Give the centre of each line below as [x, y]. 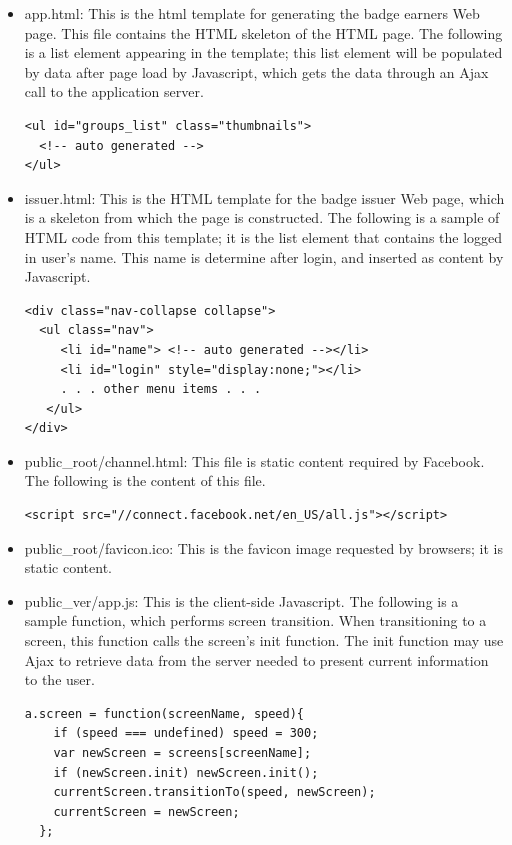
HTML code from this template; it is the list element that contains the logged [263, 236]
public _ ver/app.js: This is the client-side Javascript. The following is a [241, 600]
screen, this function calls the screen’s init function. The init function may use [264, 640]
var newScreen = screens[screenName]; [182, 753]
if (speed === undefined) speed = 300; [186, 733]
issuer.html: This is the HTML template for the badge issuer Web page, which [264, 197]
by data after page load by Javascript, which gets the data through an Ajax [256, 71]
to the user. [59, 679]
